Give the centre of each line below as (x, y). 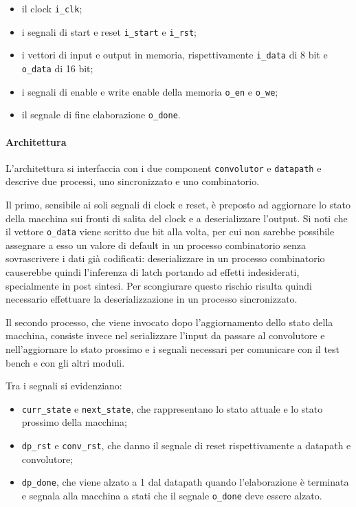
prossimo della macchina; (74, 422)
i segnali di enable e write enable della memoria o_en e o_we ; (150, 91)
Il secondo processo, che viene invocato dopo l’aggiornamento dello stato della (169, 322)
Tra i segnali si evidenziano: (64, 386)
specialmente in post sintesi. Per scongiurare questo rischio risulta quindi (159, 285)
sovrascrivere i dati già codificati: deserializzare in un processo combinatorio (165, 258)
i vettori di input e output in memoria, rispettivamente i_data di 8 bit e (175, 55)
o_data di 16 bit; (57, 68)
